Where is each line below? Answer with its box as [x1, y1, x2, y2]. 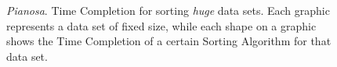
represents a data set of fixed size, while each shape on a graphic [6, 17, 317, 33]
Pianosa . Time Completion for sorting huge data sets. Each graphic [6, 2, 330, 18]
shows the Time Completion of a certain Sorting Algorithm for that [6, 33, 332, 49]
